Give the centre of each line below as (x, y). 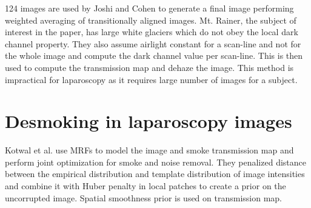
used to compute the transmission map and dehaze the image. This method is (149, 67)
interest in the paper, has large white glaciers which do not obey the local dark (152, 32)
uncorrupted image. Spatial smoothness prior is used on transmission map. (144, 197)
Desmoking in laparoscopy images (149, 121)
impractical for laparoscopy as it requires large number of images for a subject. (151, 79)
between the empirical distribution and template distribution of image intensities (155, 174)
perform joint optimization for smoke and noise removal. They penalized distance (155, 162)
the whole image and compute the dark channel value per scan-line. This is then (154, 55)
